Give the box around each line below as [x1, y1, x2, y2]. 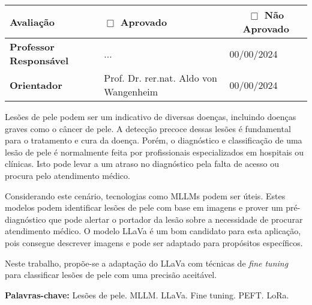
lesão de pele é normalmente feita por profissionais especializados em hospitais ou [5, 145, 304, 158]
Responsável [10, 53, 69, 67]
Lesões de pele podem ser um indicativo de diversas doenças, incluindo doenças [5, 110, 296, 122]
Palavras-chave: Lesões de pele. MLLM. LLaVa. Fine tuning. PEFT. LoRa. [5, 288, 289, 301]
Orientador [10, 77, 62, 92]
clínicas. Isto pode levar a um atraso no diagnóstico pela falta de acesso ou [5, 157, 280, 170]
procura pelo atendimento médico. [5, 169, 130, 181]
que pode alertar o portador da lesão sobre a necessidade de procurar [49, 213, 303, 225]
